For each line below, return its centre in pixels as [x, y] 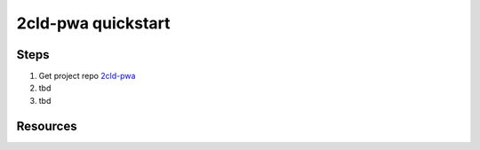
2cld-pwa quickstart [93, 23]
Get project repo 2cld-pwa [87, 76]
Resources [47, 126]
